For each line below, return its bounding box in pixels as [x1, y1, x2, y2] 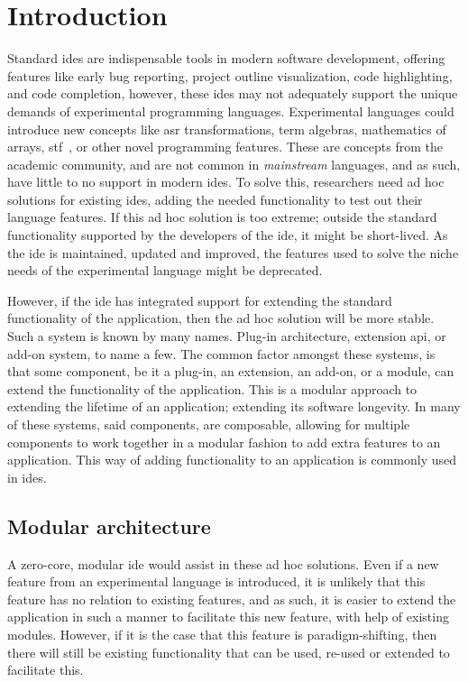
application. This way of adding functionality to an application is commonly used [7, 450, 457, 469]
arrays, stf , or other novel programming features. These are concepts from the [7, 137, 443, 156]
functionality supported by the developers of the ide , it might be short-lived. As [7, 226, 448, 244]
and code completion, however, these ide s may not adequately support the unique [7, 84, 458, 103]
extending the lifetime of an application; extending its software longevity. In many [7, 397, 461, 416]
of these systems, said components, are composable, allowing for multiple [7, 415, 410, 433]
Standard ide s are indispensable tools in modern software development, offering [7, 49, 445, 68]
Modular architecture [7, 511, 211, 539]
